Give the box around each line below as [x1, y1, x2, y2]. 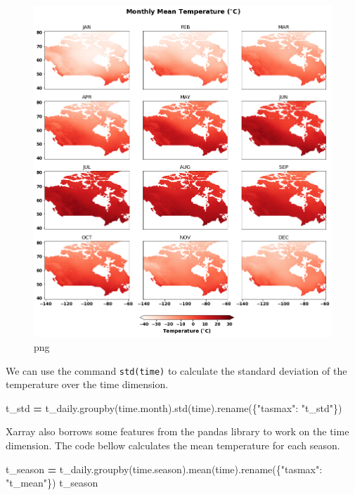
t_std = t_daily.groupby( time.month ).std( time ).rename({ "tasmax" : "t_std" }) [6, 400, 342, 415]
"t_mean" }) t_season [6, 475, 98, 490]
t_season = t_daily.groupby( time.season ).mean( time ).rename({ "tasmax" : [6, 461, 323, 476]
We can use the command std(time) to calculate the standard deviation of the [6, 363, 347, 378]
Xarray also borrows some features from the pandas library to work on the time [6, 424, 349, 439]
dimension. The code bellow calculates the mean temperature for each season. [6, 437, 340, 452]
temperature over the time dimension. [6, 377, 169, 392]
